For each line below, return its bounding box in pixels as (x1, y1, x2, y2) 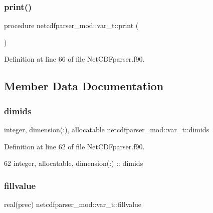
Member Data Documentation (4, 78, 164, 94)
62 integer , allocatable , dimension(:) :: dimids (4, 158, 143, 168)
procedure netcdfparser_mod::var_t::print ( (4, 20, 139, 31)
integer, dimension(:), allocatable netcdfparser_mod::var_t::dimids (4, 124, 209, 134)
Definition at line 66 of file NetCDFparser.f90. (4, 54, 145, 64)
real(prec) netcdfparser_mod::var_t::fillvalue (4, 199, 142, 209)
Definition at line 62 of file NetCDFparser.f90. (4, 141, 145, 151)
